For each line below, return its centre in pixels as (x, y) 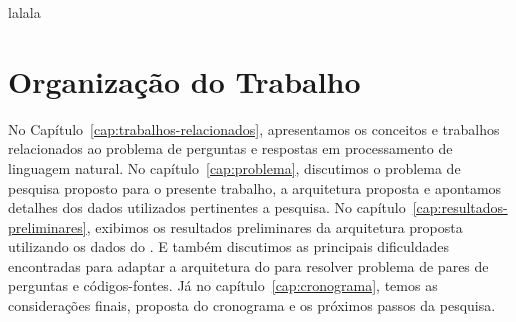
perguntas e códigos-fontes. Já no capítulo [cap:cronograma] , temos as (223, 285)
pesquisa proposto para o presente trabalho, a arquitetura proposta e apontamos (255, 187)
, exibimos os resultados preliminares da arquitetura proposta (274, 226)
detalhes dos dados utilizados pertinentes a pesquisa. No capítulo (207, 207)
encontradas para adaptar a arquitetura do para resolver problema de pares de (248, 265)
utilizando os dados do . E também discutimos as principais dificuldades (229, 246)
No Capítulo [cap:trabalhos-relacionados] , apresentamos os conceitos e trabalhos (254, 128)
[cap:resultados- (460, 207)
